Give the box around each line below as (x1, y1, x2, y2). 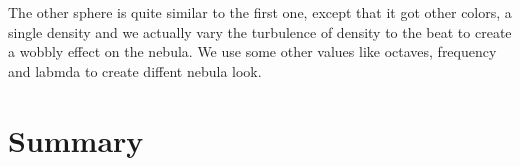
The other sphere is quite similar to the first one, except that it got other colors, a (8, 2, 512, 22)
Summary (8, 119, 144, 160)
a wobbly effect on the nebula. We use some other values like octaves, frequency (8, 41, 497, 62)
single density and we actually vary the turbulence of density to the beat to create (8, 21, 512, 42)
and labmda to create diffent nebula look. (8, 60, 262, 81)
